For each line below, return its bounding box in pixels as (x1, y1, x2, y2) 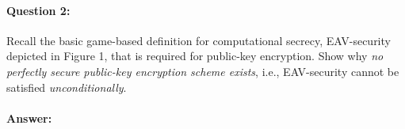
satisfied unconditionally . (6, 78, 127, 95)
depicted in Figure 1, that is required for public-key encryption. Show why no (6, 47, 384, 64)
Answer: (6, 109, 52, 126)
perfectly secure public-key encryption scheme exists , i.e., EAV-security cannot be (6, 63, 399, 79)
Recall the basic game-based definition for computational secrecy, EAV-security (6, 32, 391, 48)
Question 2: (6, 2, 71, 18)
